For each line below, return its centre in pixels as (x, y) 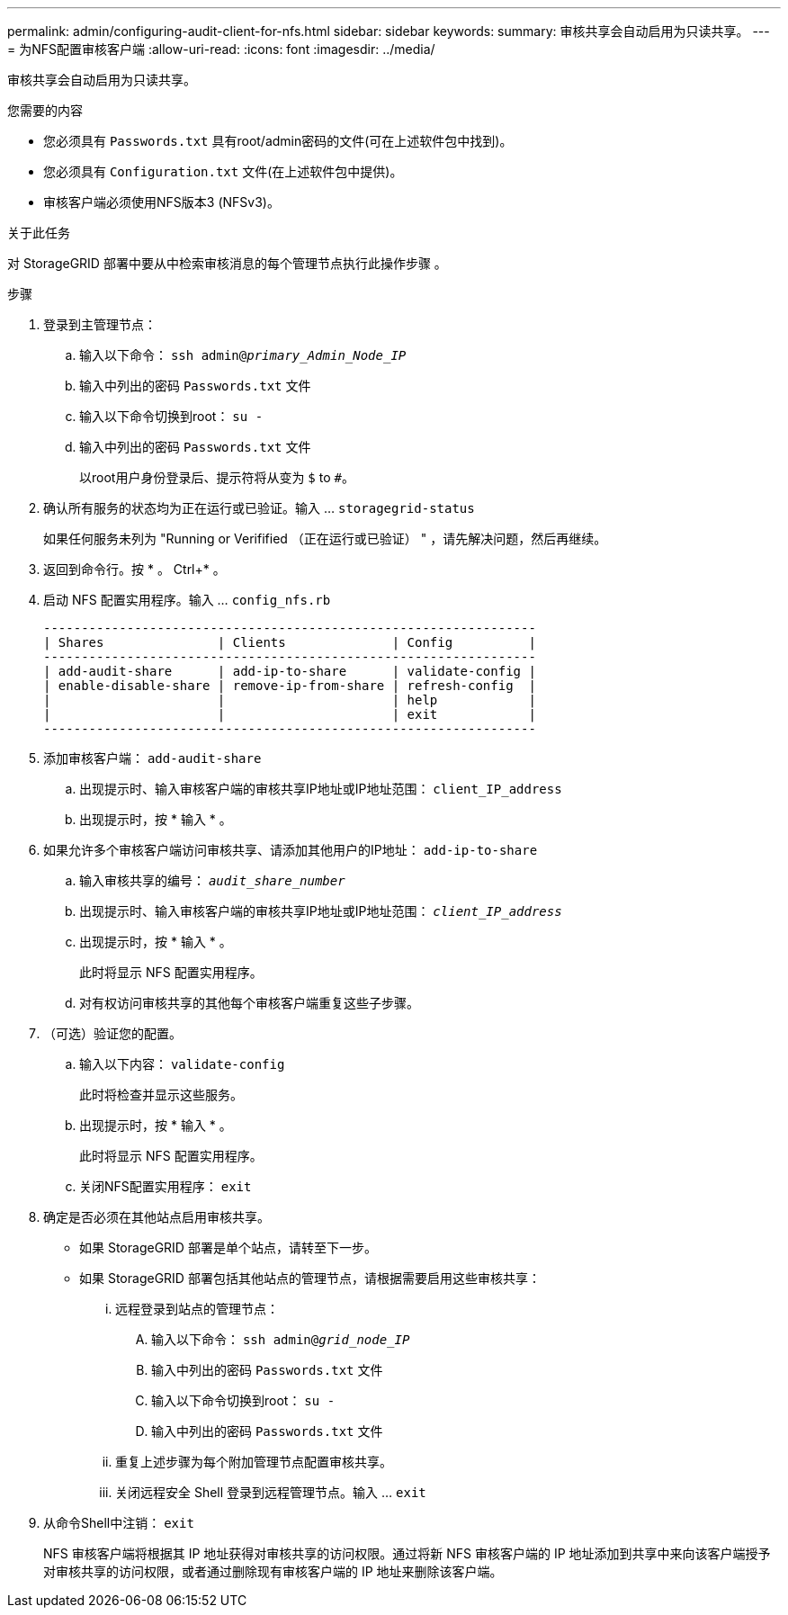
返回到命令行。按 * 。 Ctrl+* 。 (134, 569)
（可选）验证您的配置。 (112, 1033)
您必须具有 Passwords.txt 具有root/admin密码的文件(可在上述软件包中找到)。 (278, 141)
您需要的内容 (45, 110)
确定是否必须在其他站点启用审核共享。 (157, 1217)
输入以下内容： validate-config (182, 1064)
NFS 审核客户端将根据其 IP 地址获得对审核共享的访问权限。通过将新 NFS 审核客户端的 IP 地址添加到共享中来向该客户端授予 (407, 1553)
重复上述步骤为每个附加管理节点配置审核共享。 (254, 1462)
